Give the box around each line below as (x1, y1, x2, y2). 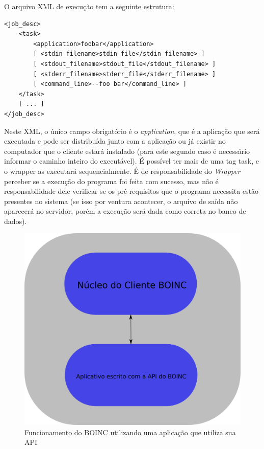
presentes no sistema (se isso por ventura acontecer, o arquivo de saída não (4, 195, 238, 206)
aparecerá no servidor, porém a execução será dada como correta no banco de (4, 206, 246, 216)
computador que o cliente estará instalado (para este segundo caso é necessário (4, 145, 250, 156)
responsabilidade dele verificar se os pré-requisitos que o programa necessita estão (4, 186, 259, 196)
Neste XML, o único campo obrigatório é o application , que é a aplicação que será (4, 125, 260, 136)
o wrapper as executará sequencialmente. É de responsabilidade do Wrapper (4, 165, 241, 176)
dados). (4, 215, 27, 226)
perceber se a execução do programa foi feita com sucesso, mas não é (4, 175, 219, 186)
